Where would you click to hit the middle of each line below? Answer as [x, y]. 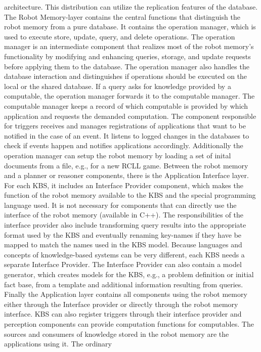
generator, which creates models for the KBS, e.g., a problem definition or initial [129, 274]
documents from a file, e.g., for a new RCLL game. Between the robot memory [126, 165]
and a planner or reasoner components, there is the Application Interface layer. [126, 175]
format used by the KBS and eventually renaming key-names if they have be [123, 234]
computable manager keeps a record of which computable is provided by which [126, 105]
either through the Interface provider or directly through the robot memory [121, 304]
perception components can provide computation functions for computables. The [129, 324]
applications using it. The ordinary [58, 344]
